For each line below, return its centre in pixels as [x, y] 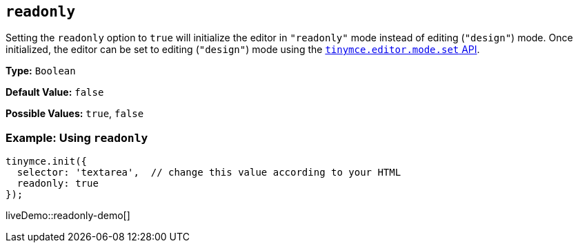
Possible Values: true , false [75, 114]
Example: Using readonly [77, 137]
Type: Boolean [41, 71]
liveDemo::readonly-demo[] [68, 216]
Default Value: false [55, 92]
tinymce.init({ [47, 162]
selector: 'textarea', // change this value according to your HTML [209, 173]
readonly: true [58, 184]
